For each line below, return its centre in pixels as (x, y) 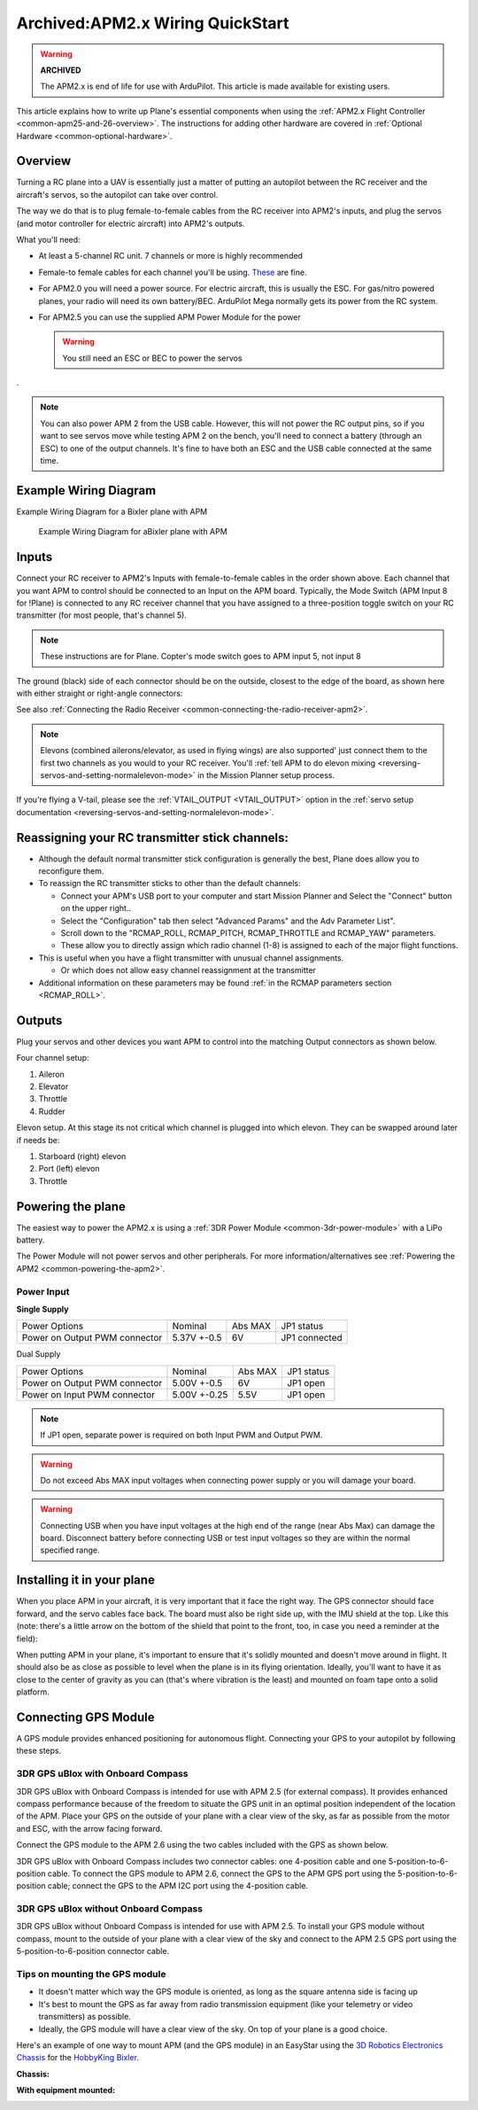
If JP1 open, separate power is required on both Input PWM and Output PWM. (181, 1435)
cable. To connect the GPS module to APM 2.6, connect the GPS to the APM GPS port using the (221, 1873)
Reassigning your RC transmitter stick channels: (153, 837)
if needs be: (38, 1140)
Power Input (43, 1291)
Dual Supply (39, 1354)
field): (27, 1639)
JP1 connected (311, 1338)
